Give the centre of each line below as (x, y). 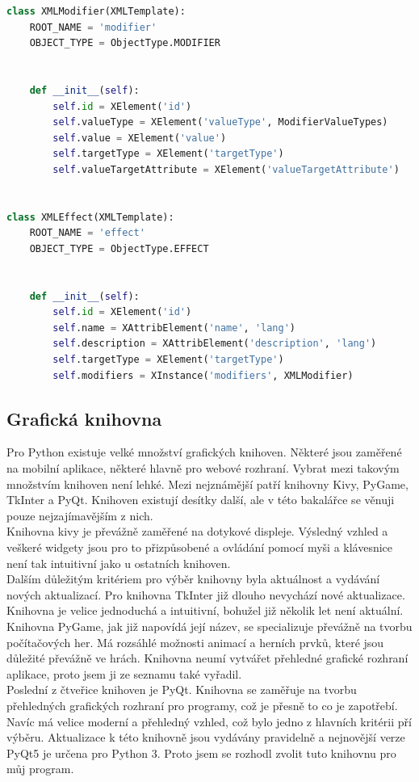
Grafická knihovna (84, 418)
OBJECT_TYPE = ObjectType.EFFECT (119, 248)
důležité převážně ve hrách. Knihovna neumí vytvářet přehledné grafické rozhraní (207, 658)
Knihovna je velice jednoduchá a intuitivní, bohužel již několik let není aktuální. (205, 610)
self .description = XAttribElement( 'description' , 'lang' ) (215, 344)
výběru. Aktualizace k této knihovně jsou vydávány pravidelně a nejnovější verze (206, 737)
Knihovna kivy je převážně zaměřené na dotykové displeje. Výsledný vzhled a (197, 531)
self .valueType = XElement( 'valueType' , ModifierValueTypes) (220, 122)
